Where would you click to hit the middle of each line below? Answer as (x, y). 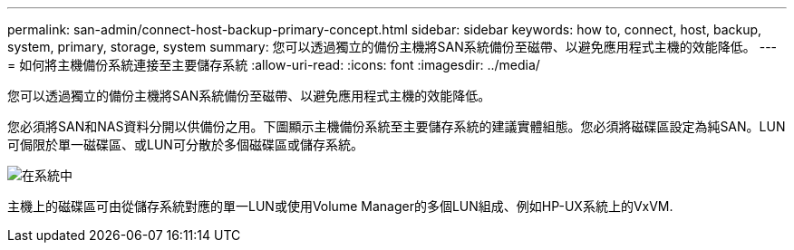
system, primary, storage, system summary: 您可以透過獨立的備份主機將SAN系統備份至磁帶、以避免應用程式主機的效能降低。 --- (392, 47)
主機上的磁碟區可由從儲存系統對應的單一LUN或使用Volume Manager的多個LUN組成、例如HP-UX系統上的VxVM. (340, 206)
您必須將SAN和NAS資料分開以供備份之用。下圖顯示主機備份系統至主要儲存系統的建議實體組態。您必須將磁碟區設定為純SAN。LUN (397, 126)
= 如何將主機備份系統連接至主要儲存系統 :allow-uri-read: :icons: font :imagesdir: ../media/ (274, 65)
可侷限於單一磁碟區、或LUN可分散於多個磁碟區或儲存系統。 (185, 144)
